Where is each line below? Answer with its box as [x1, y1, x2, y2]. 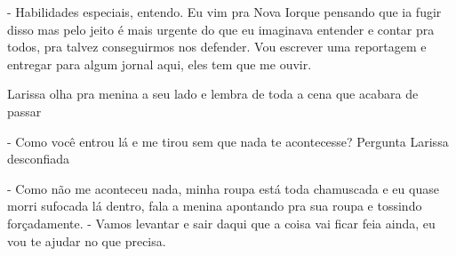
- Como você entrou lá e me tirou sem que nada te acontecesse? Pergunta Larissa [7, 132, 449, 150]
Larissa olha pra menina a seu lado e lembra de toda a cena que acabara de [7, 84, 419, 103]
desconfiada [7, 149, 70, 168]
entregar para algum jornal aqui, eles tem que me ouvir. [7, 54, 312, 73]
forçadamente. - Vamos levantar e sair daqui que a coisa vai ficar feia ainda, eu [7, 213, 436, 232]
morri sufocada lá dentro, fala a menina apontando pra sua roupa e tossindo [7, 196, 422, 215]
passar [7, 101, 42, 120]
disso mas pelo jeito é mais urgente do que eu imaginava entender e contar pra [7, 20, 435, 38]
